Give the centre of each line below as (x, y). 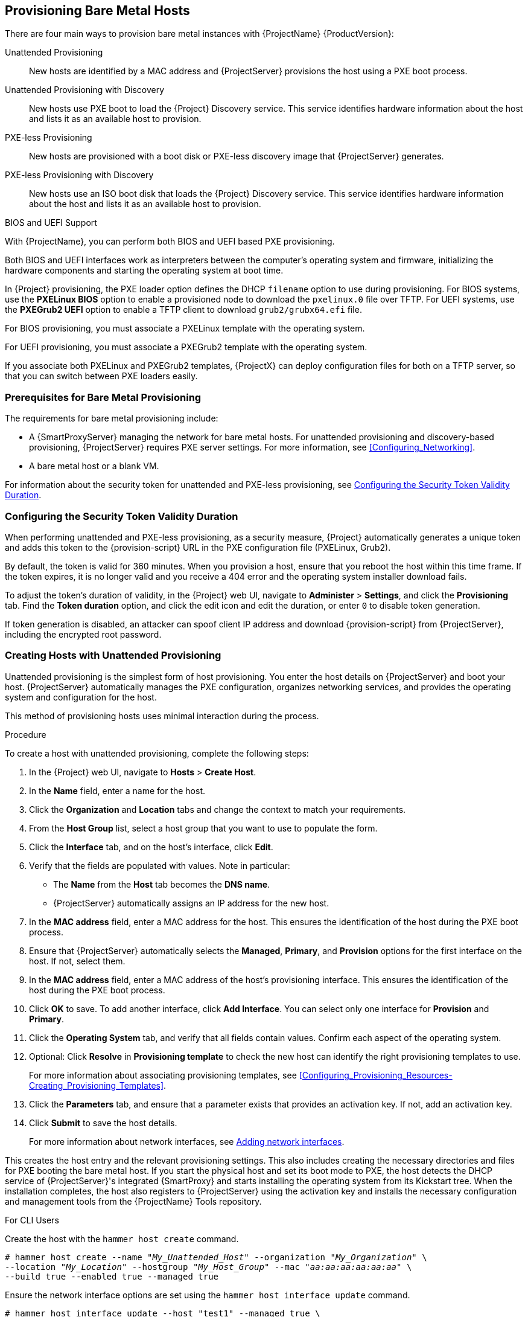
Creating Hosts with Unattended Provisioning (113, 655)
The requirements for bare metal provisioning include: (112, 418)
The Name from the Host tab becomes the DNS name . (162, 884)
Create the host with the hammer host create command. (122, 1238)
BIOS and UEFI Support (51, 223)
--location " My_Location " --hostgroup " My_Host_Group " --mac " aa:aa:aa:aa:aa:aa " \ (208, 1267)
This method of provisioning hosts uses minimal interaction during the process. (162, 716)
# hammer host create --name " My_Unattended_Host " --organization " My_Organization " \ (216, 1257)
